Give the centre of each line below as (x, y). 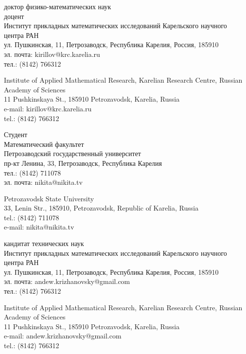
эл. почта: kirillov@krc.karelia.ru (52, 54)
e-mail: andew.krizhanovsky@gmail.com (63, 336)
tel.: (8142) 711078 (32, 217)
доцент (14, 16)
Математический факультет (44, 144)
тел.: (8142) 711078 (33, 172)
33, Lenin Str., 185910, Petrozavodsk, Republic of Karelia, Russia (101, 208)
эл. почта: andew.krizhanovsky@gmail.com (67, 281)
